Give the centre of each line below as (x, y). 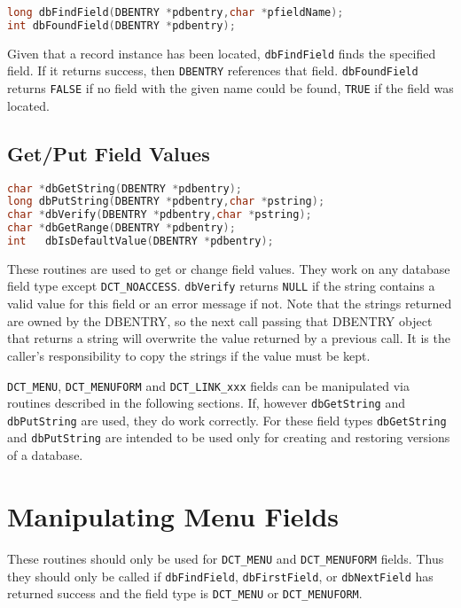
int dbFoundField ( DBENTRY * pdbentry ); (121, 25)
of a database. (45, 455)
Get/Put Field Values (109, 153)
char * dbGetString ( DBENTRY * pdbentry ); (125, 188)
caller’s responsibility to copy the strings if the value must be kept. (189, 355)
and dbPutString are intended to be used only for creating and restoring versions (229, 437)
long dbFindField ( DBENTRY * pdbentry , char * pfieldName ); (176, 12)
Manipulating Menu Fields (173, 515)
